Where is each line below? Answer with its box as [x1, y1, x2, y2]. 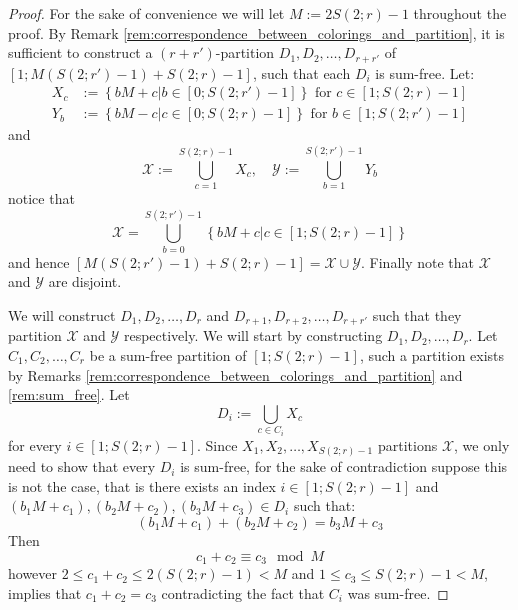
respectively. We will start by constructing [123, 325, 383, 346]
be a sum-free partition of [89, 344, 247, 365]
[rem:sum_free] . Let [8, 384, 130, 405]
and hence [8, 251, 70, 272]
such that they [372, 304, 462, 325]
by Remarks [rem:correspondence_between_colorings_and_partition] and [8, 364, 463, 385]
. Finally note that [361, 251, 475, 272]
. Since [197, 434, 238, 455]
